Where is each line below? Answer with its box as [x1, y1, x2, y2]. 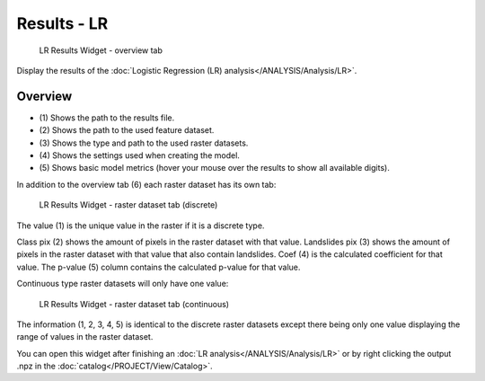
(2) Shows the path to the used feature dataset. [39, 125, 215, 136]
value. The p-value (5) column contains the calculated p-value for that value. [16, 261, 301, 272]
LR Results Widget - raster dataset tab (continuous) [39, 298, 229, 309]
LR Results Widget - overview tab [39, 45, 163, 56]
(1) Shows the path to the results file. [39, 112, 175, 123]
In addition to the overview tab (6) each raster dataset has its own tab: [16, 179, 277, 190]
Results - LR [16, 13, 109, 33]
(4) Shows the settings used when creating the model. [39, 150, 240, 161]
